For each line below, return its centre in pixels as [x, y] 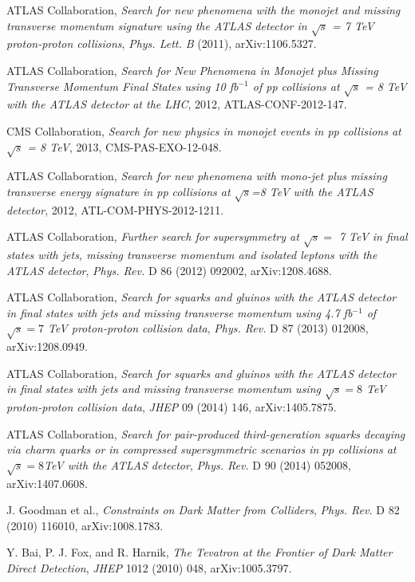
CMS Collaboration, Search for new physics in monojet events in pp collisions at [204, 130]
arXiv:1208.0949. [47, 346]
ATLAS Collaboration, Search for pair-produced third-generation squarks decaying [206, 433]
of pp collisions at [296, 86]
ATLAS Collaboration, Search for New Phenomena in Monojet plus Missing [192, 70]
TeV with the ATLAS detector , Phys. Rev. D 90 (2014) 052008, [198, 464]
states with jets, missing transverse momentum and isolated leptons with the [192, 254]
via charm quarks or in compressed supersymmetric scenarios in [163, 449]
